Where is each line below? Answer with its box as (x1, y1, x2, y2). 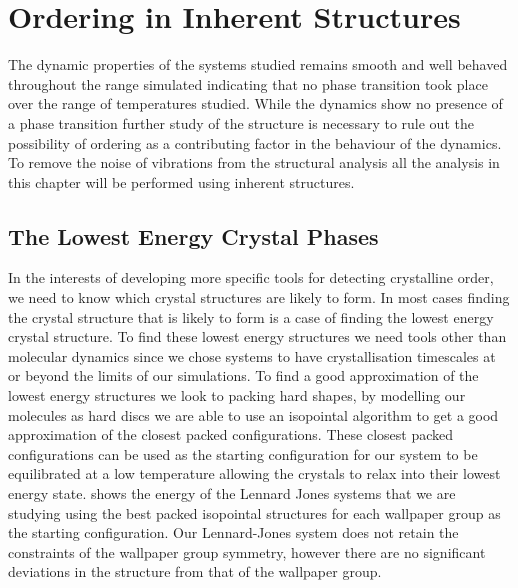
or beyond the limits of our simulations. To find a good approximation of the (8, 365, 479, 386)
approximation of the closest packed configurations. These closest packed (8, 424, 454, 445)
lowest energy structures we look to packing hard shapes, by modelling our (8, 385, 466, 406)
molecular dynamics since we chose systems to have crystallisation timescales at (8, 345, 496, 366)
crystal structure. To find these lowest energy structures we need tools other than (8, 326, 507, 347)
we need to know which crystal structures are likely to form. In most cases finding (8, 287, 510, 308)
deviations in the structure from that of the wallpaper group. (8, 561, 382, 582)
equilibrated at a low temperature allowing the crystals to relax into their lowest (8, 463, 501, 484)
